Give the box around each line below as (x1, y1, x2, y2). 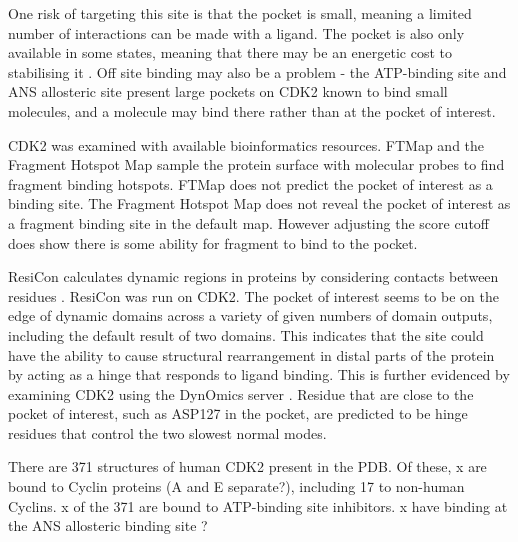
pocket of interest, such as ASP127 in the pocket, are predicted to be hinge (8, 403, 468, 424)
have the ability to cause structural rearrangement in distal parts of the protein (8, 344, 495, 365)
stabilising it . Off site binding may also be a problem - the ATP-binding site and (8, 61, 507, 82)
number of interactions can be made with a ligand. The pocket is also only (8, 22, 465, 43)
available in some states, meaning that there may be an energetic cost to (8, 42, 453, 63)
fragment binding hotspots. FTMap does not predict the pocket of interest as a (8, 173, 493, 194)
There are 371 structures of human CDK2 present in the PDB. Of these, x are (8, 456, 487, 477)
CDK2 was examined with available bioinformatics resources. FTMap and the (8, 134, 485, 155)
